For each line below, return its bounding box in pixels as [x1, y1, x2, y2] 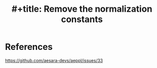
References [5, 42, 53, 52]
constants [60, 14, 103, 25]
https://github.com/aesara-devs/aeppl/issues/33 [5, 57, 103, 63]
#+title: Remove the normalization [11, 3, 153, 15]
